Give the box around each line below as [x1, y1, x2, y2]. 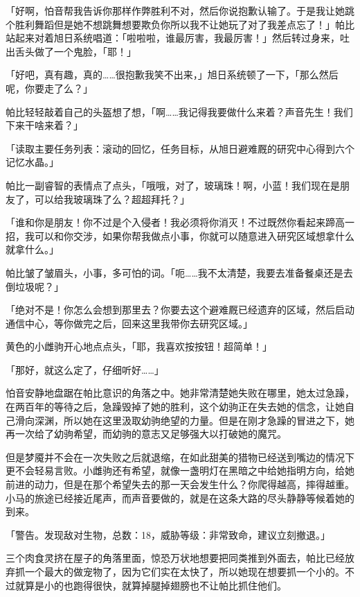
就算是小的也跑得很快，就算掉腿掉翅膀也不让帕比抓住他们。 [15, 578, 287, 592]
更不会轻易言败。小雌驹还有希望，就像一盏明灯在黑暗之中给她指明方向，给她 [6, 463, 354, 478]
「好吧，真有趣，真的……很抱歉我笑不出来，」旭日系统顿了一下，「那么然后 [6, 67, 339, 82]
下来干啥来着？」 [6, 118, 83, 132]
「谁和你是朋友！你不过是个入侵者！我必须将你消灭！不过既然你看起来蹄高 [6, 215, 345, 230]
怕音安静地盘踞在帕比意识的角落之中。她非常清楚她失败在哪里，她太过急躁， [6, 386, 354, 400]
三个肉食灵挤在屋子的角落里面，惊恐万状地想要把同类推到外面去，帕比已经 [6, 551, 345, 565]
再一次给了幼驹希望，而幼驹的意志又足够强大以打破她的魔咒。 [6, 426, 287, 441]
